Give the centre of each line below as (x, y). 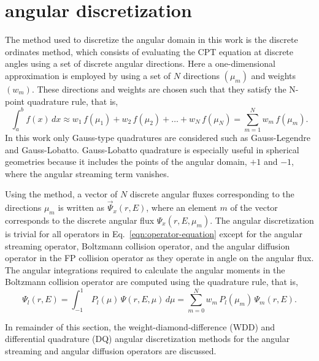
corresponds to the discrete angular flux (80, 220)
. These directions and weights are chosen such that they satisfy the (159, 89)
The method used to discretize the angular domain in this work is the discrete (152, 40)
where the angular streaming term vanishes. (87, 173)
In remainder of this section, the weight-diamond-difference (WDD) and (140, 326)
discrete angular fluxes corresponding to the (212, 194)
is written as (81, 207)
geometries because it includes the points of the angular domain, (126, 161)
